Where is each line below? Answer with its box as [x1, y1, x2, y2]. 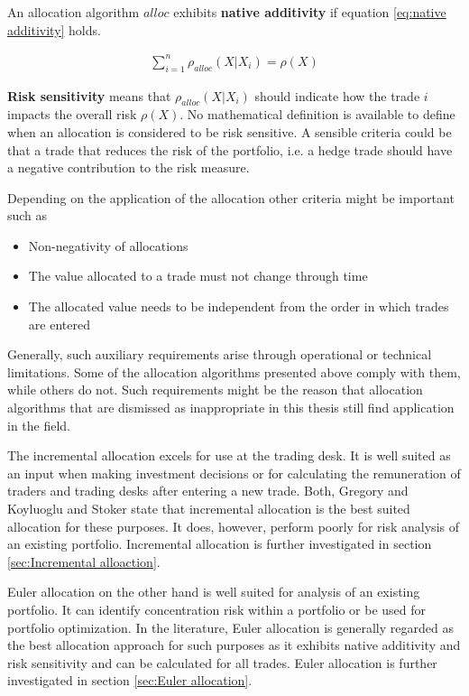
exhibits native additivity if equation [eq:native [173, 3, 446, 21]
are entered [28, 314, 90, 333]
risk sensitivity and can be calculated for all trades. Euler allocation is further [7, 653, 437, 672]
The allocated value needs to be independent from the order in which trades [28, 297, 449, 316]
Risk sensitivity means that [7, 86, 171, 105]
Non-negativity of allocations [28, 236, 189, 255]
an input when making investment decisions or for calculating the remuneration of [7, 463, 461, 482]
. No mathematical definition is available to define [179, 105, 455, 124]
